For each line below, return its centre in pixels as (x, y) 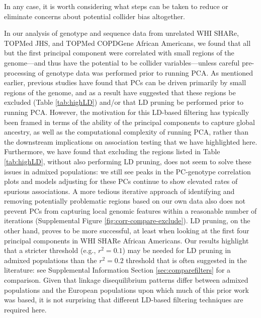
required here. (25, 309)
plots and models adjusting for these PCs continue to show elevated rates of (121, 181)
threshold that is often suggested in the (186, 260)
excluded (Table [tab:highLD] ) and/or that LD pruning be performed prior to (124, 102)
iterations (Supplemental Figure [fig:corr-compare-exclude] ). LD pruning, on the (127, 220)
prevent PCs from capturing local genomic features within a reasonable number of (130, 210)
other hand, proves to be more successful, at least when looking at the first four (127, 231)
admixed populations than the (51, 260)
